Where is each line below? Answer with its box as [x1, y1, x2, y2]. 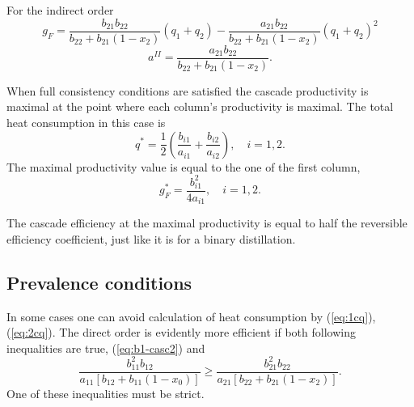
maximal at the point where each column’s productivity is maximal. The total [6, 98, 394, 115]
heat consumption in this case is [6, 113, 166, 130]
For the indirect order [6, 2, 114, 18]
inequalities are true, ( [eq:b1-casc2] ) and [6, 339, 205, 356]
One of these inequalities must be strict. [6, 384, 205, 401]
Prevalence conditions [6, 269, 192, 295]
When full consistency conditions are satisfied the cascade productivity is [6, 82, 369, 99]
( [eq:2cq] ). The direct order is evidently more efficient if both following [6, 324, 356, 341]
